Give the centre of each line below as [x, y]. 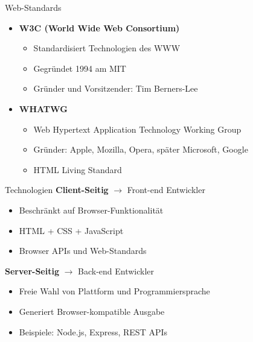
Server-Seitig [32, 271]
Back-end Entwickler [116, 271]
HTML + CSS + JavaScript [71, 230]
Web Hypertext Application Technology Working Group [137, 129]
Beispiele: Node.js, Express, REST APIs [93, 331]
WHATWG [43, 108]
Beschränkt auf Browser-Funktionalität [91, 210]
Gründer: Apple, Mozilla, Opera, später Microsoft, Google [141, 149]
